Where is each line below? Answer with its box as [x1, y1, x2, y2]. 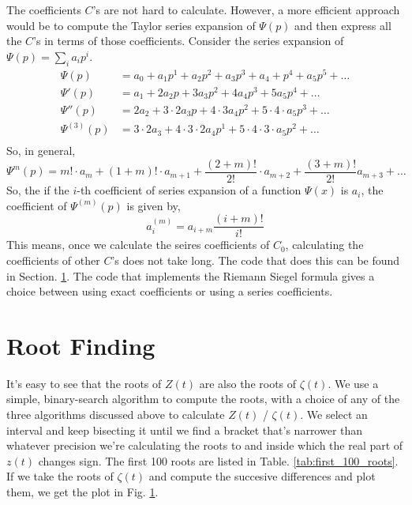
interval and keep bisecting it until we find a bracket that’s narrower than [6, 421, 363, 438]
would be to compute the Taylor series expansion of [6, 17, 256, 33]
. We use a [328, 375, 379, 391]
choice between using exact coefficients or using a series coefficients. [6, 283, 333, 300]
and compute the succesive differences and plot [148, 468, 376, 484]
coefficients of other [6, 251, 100, 268]
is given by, [126, 197, 181, 213]
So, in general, [6, 142, 76, 159]
